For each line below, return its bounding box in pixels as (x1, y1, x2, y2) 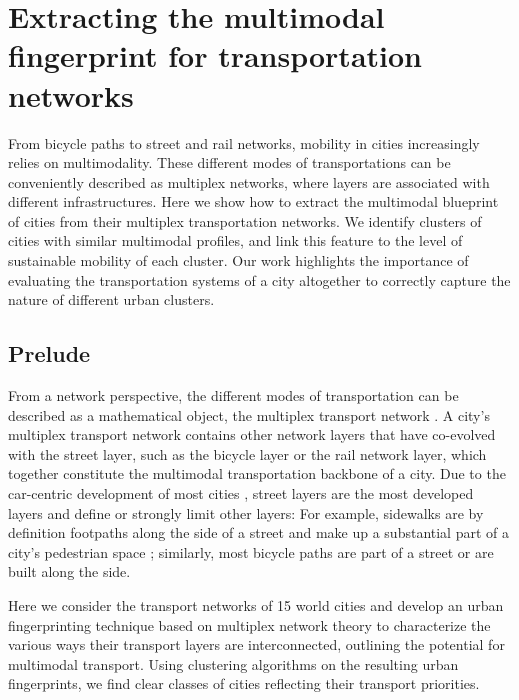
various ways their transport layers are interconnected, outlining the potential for (8, 634, 505, 655)
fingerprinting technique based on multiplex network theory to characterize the (8, 614, 491, 635)
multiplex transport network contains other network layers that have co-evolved (8, 424, 496, 445)
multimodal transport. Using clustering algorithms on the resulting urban (8, 653, 459, 674)
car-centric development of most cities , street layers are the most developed (8, 483, 474, 504)
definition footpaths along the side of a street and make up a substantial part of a (8, 522, 509, 543)
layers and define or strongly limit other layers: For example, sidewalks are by (8, 502, 484, 523)
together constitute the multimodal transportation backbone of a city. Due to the (8, 463, 506, 484)
